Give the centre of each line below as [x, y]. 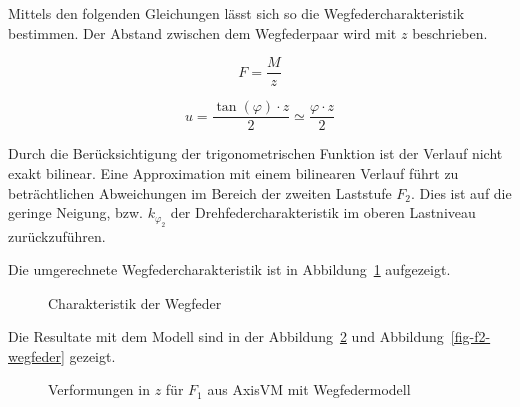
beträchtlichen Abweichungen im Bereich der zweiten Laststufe [200, 192]
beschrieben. [450, 32]
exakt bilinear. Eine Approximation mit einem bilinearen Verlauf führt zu [233, 172]
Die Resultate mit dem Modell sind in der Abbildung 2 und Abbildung [226, 336]
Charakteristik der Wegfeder [135, 302]
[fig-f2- [470, 336]
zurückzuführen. [57, 235]
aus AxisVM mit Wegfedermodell [309, 389]
